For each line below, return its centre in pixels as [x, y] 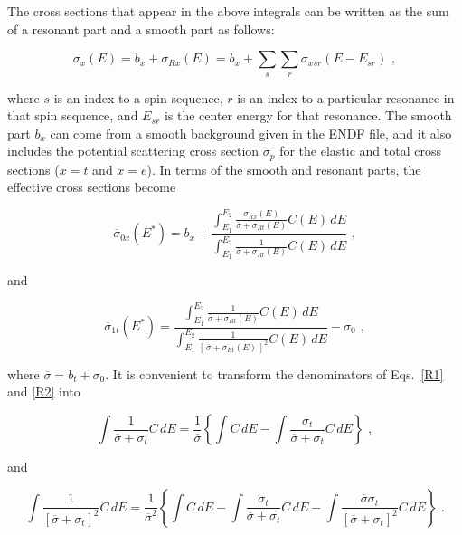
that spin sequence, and [73, 115]
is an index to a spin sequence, [138, 97]
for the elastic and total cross [360, 151]
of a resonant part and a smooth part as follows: [141, 29]
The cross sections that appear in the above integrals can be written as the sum [228, 11]
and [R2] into [44, 392]
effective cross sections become [92, 187]
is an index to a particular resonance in [346, 97]
